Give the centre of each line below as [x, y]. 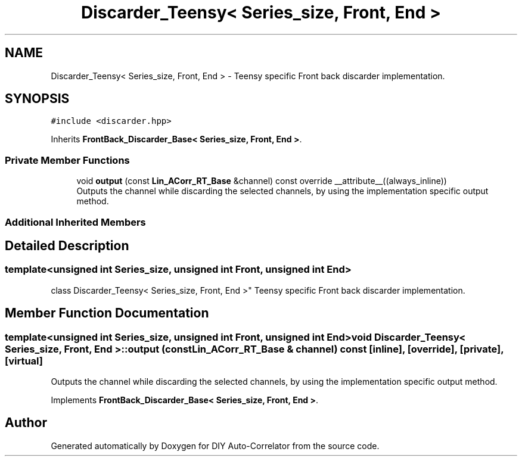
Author [26, 423]
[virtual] [24, 361]
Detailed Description [67, 245]
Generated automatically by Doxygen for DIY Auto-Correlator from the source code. [215, 446]
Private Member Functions [67, 160]
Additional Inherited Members [75, 222]
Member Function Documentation [107, 313]
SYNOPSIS [37, 99]
